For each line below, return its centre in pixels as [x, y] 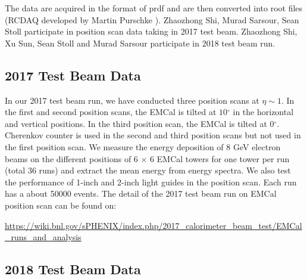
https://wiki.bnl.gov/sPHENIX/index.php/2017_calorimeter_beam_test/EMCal [153, 225]
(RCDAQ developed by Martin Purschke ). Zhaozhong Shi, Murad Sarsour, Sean [152, 19]
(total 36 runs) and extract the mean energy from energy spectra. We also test [148, 170]
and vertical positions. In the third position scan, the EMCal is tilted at [136, 123]
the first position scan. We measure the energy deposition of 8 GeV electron [143, 146]
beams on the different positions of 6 [71, 158]
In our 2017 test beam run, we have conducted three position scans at [132, 100]
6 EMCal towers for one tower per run [220, 158]
